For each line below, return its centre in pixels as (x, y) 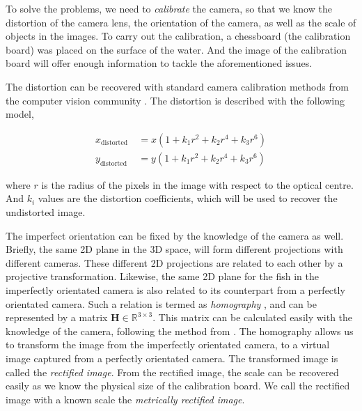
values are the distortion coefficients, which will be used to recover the (188, 198)
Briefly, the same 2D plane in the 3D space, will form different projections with (174, 249)
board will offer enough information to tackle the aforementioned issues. (159, 63)
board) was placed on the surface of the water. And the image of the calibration (176, 49)
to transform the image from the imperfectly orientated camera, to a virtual (168, 344)
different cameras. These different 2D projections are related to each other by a (174, 262)
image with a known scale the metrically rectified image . (125, 399)
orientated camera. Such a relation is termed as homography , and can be (161, 303)
